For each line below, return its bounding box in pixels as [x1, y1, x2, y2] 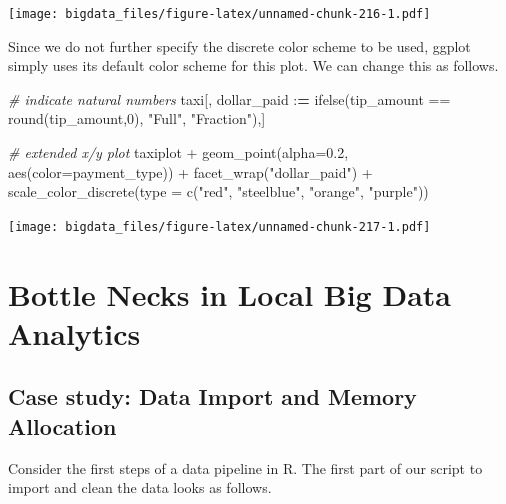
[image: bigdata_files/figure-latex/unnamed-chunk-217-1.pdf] [8, 219, 431, 234]
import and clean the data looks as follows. [8, 477, 272, 498]
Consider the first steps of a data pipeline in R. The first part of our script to [8, 457, 483, 478]
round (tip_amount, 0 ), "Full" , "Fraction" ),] [8, 108, 266, 129]
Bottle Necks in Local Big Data [8, 273, 451, 314]
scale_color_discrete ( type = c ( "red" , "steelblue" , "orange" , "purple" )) [8, 181, 429, 202]
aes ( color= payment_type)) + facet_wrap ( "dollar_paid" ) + [8, 161, 373, 182]
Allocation [8, 410, 117, 441]
